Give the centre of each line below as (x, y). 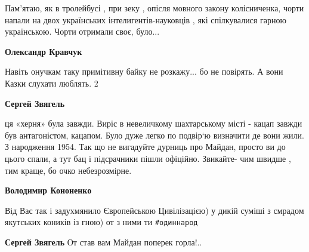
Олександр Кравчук (44, 51)
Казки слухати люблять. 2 (52, 83)
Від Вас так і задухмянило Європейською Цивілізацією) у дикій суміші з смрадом (154, 210)
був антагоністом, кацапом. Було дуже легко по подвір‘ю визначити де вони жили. (154, 135)
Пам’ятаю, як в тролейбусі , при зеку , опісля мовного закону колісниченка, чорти (154, 8)
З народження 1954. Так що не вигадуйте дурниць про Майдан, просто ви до (145, 147)
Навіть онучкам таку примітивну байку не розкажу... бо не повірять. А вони (144, 71)
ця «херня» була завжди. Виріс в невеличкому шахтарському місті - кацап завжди (154, 123)
